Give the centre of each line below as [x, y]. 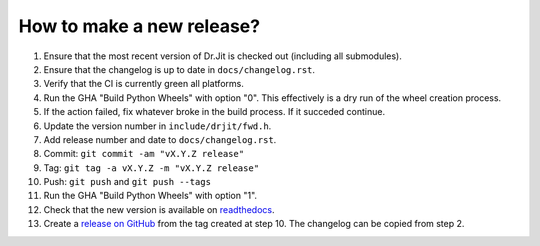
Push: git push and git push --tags [127, 182]
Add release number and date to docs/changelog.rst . [160, 139]
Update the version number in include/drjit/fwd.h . [157, 126]
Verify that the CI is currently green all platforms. [143, 84]
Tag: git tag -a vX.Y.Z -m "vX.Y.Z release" [151, 167]
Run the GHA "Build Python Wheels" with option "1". [150, 196]
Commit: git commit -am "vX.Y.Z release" [144, 154]
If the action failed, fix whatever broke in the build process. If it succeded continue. [214, 112]
